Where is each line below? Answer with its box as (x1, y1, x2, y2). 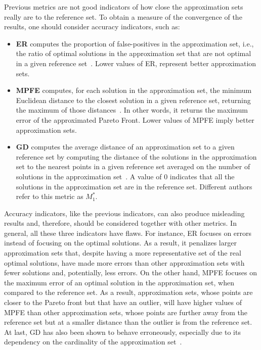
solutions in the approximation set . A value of (16, 171, 162, 181)
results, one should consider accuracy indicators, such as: (4, 21, 180, 32)
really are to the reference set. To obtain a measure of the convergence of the (4, 11, 242, 22)
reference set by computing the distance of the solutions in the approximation (16, 151, 257, 162)
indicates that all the (169, 171, 235, 181)
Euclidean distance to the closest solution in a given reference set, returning (16, 94, 251, 105)
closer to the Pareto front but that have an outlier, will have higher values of (4, 297, 242, 308)
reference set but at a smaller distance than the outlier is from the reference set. (4, 317, 252, 327)
